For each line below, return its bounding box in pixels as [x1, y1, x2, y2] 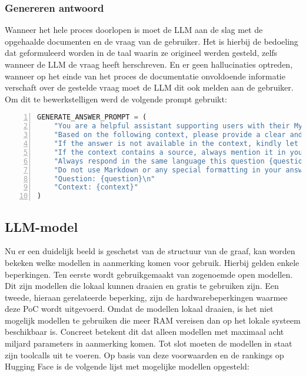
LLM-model [5, 217, 78, 235]
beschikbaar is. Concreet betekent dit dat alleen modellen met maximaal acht [5, 325, 284, 338]
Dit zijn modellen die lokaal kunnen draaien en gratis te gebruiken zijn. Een [5, 279, 279, 292]
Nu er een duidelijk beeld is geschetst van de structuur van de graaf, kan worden [5, 245, 295, 257]
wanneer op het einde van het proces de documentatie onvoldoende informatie [5, 69, 285, 82]
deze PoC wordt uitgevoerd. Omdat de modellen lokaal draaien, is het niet [5, 302, 274, 315]
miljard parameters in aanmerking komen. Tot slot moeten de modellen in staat [5, 337, 292, 350]
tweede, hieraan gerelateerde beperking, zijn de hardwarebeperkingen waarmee [5, 291, 288, 303]
